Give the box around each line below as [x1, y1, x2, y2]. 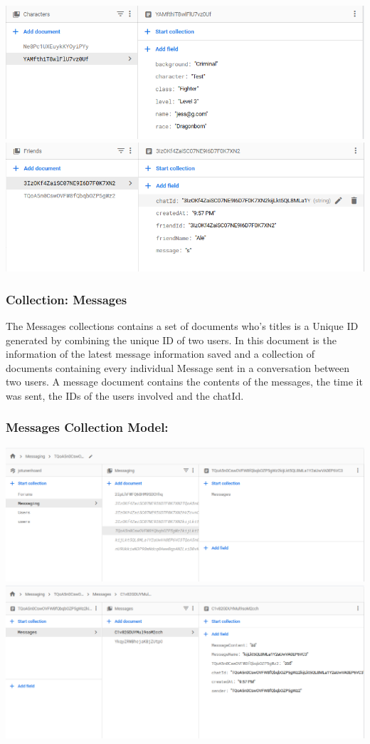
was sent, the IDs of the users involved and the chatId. [6, 388, 244, 403]
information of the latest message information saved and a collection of [6, 346, 314, 361]
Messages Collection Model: [6, 418, 169, 436]
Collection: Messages [6, 290, 127, 308]
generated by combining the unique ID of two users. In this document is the [6, 332, 337, 347]
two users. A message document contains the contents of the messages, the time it [6, 374, 363, 389]
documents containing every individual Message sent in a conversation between [6, 360, 350, 375]
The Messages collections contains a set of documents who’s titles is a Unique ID [6, 319, 359, 333]
